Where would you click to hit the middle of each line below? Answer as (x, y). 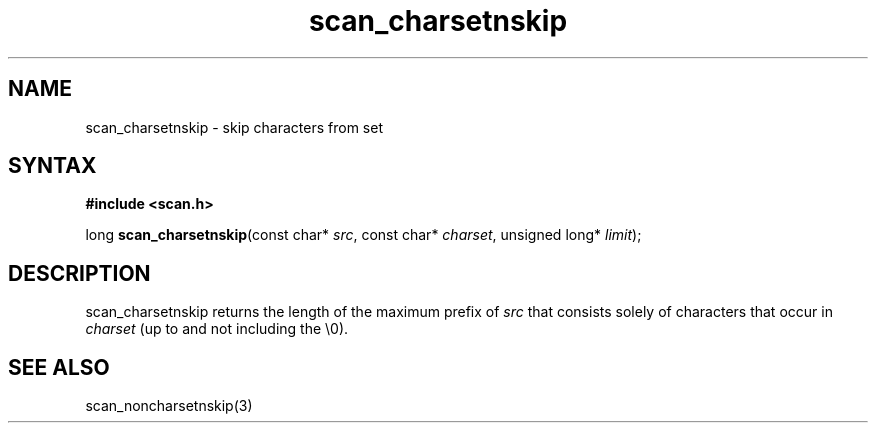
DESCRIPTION (79, 273)
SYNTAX (52, 166)
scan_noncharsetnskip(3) (169, 406)
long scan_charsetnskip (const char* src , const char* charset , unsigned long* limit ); (363, 235)
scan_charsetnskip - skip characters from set (234, 127)
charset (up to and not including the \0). (217, 329)
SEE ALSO (59, 367)
